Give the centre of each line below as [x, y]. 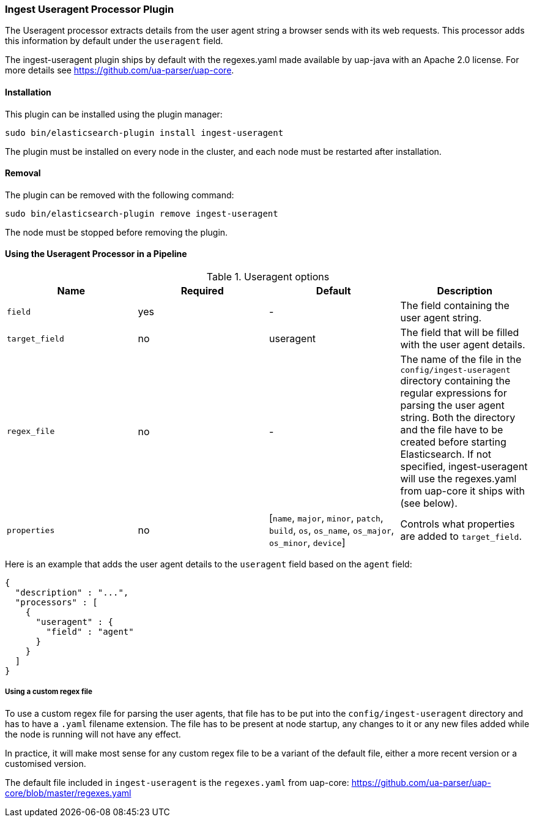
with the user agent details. [463, 345]
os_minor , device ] [307, 543]
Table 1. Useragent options [268, 277]
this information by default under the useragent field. [114, 41]
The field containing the [455, 306]
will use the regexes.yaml [458, 479]
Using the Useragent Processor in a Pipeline [96, 254]
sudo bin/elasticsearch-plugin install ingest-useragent [144, 133]
